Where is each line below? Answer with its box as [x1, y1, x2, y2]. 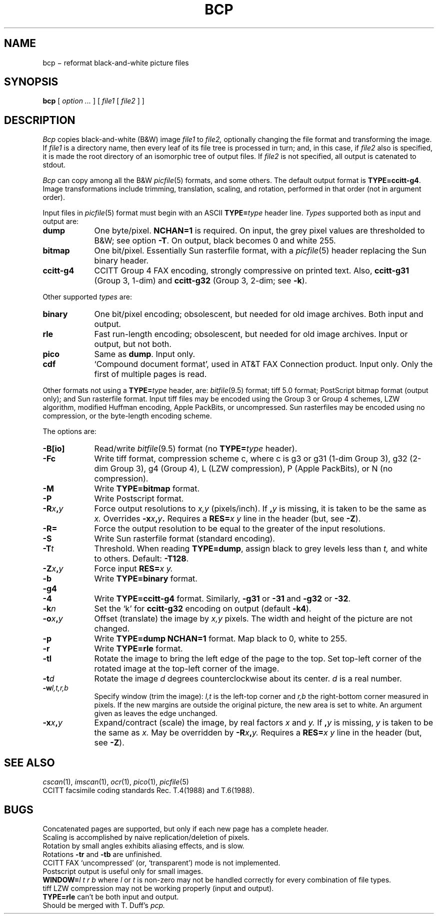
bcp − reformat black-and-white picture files [42, 58, 189, 67]
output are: [42, 217, 79, 226]
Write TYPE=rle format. [94, 643, 183, 654]
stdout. [42, 160, 66, 169]
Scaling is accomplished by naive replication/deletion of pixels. [42, 832, 250, 841]
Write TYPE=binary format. [94, 573, 197, 584]
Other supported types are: [42, 292, 132, 301]
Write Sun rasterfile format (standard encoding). [94, 533, 275, 544]
